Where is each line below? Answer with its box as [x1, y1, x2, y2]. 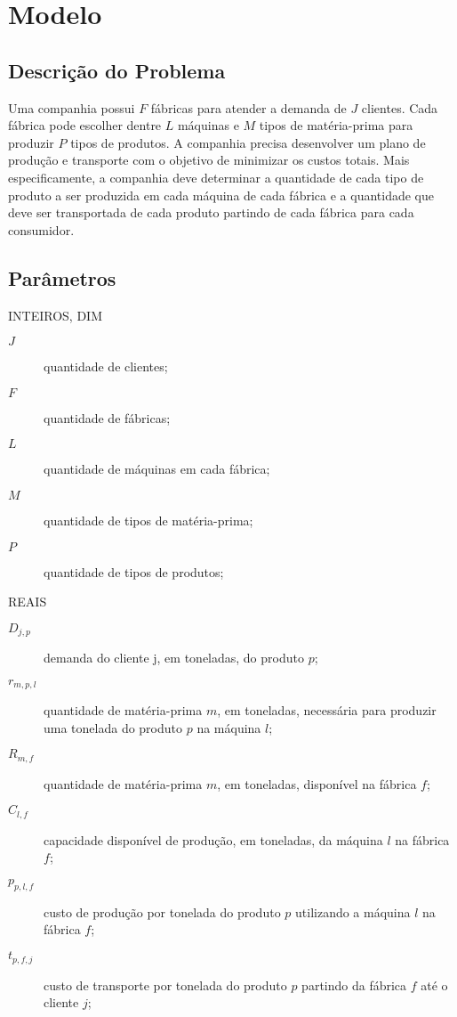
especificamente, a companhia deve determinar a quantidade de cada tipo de [8, 167, 424, 186]
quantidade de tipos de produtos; [44, 562, 224, 581]
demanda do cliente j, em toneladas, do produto [44, 648, 304, 667]
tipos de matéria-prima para [259, 116, 413, 134]
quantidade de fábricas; [44, 408, 171, 427]
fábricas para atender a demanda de [150, 98, 347, 117]
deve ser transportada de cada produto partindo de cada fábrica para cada [8, 203, 414, 222]
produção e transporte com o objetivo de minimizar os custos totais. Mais [8, 151, 410, 169]
